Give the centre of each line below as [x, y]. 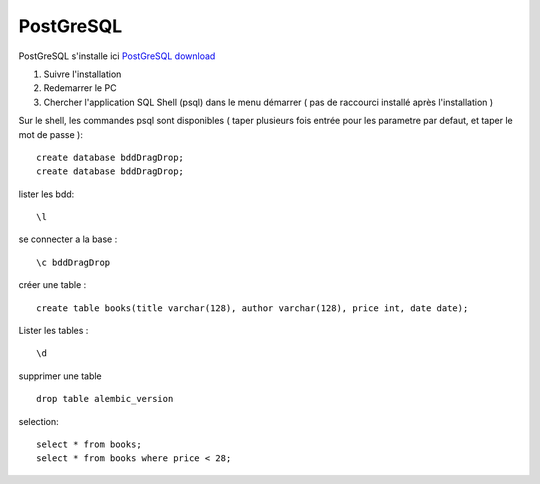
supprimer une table [60, 376]
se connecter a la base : [68, 239]
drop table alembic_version [105, 399]
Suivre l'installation [82, 74]
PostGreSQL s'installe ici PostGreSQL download [117, 56]
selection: [38, 421]
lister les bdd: [46, 194]
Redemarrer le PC [80, 88]
